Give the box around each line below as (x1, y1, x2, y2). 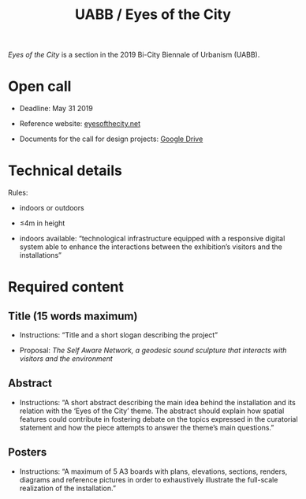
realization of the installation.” (19, 483, 117, 493)
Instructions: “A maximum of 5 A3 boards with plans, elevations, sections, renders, (19, 467, 288, 476)
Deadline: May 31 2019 (19, 104, 93, 114)
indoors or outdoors (19, 203, 85, 213)
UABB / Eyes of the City (74, 6, 232, 24)
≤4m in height (19, 218, 65, 228)
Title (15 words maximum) (8, 309, 138, 322)
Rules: (8, 188, 28, 198)
